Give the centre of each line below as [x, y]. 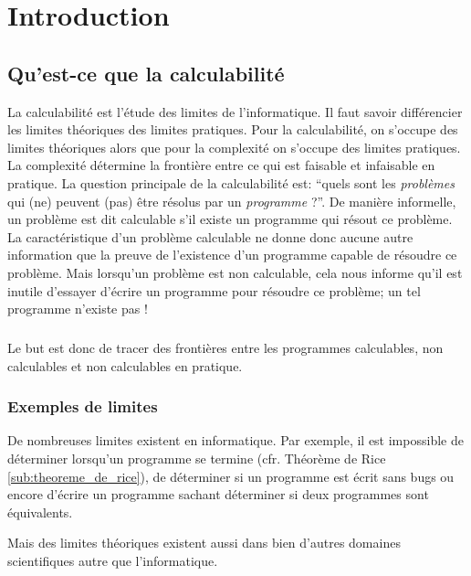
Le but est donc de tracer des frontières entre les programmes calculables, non [225, 348]
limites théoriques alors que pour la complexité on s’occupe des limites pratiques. [234, 147]
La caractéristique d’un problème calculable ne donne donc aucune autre [210, 236]
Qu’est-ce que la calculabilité [146, 73]
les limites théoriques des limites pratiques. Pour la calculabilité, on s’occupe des [233, 129]
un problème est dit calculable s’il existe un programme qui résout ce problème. [230, 219]
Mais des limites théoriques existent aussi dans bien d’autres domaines [204, 543]
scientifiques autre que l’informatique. [113, 561]
